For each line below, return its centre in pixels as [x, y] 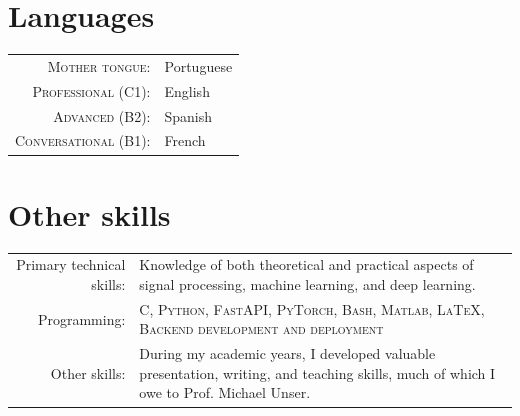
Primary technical [71, 264]
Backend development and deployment [261, 328]
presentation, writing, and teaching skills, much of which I [317, 372]
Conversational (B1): [83, 140]
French [185, 140]
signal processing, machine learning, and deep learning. [307, 283]
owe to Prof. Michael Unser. [225, 392]
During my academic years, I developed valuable [287, 353]
